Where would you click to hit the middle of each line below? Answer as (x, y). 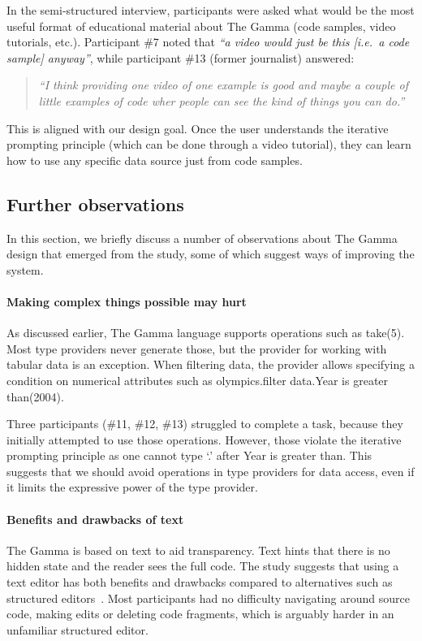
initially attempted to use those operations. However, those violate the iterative (204, 439)
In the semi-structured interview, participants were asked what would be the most (211, 10)
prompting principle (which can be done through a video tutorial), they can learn (209, 144)
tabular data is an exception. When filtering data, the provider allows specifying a (211, 364)
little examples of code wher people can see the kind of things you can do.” (222, 100)
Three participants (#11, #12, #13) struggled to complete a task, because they (205, 424)
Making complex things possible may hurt (127, 301)
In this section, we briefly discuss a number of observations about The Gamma (202, 238)
